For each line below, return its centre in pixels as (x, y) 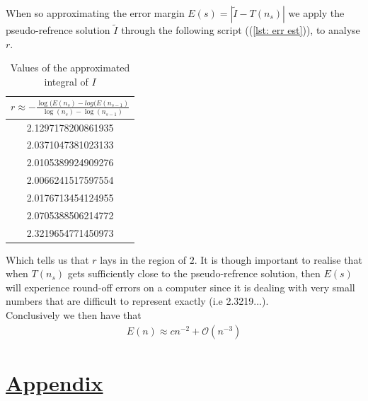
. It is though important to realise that (278, 259)
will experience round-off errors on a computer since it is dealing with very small (180, 287)
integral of (66, 81)
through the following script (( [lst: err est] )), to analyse (241, 30)
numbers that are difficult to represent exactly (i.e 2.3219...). (137, 301)
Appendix (54, 382)
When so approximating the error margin (95, 13)
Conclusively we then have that (74, 315)
